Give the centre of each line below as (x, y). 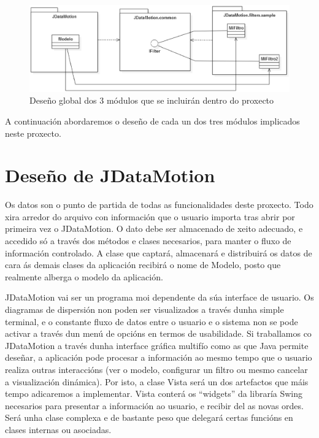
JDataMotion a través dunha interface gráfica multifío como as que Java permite (157, 345)
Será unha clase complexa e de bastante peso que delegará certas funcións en (149, 417)
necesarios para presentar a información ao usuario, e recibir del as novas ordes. (154, 405)
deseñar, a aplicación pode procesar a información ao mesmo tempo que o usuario (159, 357)
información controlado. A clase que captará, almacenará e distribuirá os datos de (159, 252)
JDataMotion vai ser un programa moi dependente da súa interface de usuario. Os (159, 297)
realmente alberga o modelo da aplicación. (84, 276)
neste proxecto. (33, 133)
